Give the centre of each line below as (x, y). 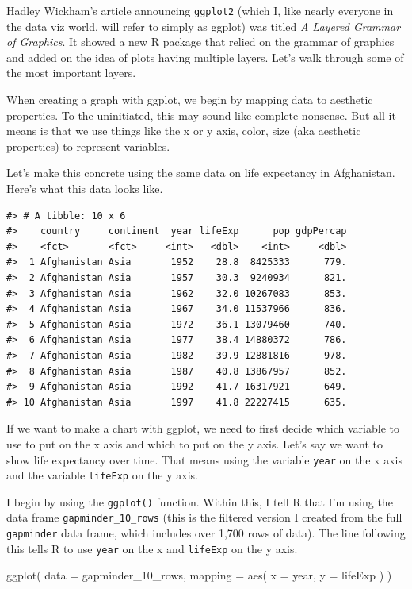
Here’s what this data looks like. (85, 188)
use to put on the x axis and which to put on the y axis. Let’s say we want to (195, 443)
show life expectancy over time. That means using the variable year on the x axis (204, 459)
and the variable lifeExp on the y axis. (102, 475)
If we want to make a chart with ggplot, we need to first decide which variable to (203, 428)
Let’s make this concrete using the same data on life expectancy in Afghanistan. (201, 173)
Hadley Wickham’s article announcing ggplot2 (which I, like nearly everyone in (200, 10)
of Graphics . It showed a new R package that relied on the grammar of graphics (200, 42)
